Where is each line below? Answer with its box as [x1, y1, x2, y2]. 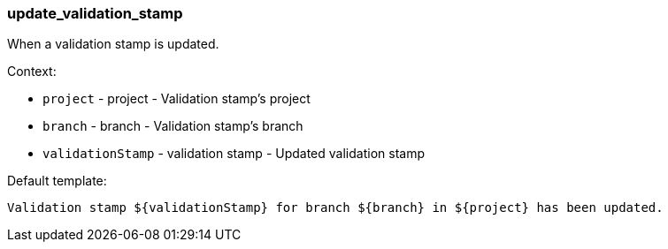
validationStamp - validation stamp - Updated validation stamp [42, 146, 425, 162]
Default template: [7, 173, 107, 189]
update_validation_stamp [7, 4, 183, 22]
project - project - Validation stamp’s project [42, 91, 311, 107]
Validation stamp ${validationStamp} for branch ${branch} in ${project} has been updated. [7, 200, 664, 215]
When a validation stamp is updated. [7, 36, 219, 52]
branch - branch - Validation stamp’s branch [42, 118, 303, 134]
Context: [7, 64, 57, 79]
